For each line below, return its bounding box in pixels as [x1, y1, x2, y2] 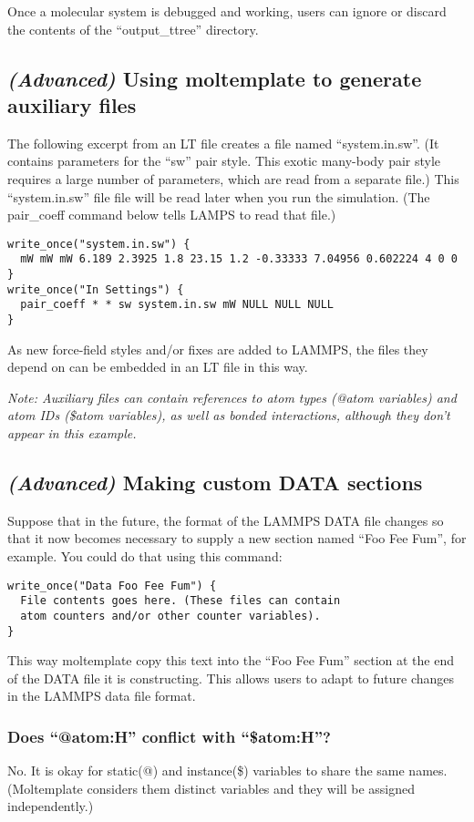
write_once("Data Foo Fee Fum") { [7, 579, 217, 592]
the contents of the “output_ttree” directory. [7, 19, 259, 38]
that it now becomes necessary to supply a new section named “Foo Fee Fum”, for [7, 529, 467, 548]
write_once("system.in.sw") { [7, 237, 191, 251]
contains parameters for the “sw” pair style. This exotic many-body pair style [7, 151, 441, 170]
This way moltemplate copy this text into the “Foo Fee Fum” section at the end [7, 651, 454, 670]
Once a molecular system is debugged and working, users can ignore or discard [7, 2, 447, 20]
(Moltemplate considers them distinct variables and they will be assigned [7, 778, 415, 797]
